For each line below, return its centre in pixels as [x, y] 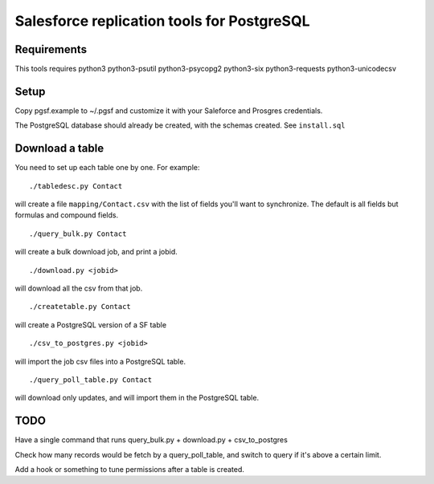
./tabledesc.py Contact [76, 186]
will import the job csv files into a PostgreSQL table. [100, 361]
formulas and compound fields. [67, 215]
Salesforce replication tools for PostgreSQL [162, 21]
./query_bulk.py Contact [78, 234]
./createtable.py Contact [80, 307]
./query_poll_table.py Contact [91, 380]
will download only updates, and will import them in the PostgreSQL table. [137, 398]
